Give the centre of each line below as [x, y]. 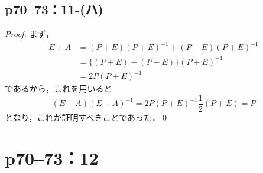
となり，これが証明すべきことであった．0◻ [87, 117]
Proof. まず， [29, 34]
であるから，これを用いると [59, 89]
